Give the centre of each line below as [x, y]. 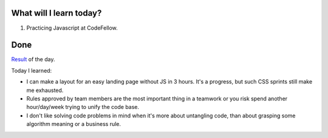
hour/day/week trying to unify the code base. [83, 107]
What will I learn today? [56, 13]
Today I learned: [32, 70]
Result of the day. [33, 59]
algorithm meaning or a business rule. [74, 124]
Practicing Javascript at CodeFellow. [72, 28]
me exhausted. [45, 90]
